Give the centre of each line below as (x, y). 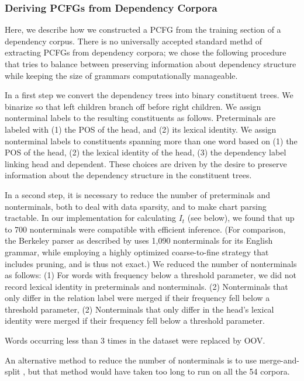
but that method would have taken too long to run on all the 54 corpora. (159, 371)
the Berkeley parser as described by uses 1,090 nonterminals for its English (139, 240)
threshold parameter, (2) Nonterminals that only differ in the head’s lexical (139, 309)
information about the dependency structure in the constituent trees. (128, 175)
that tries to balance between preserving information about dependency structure (151, 64)
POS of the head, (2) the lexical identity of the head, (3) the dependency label (146, 152)
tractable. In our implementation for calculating (90, 218)
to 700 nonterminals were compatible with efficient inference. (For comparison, (145, 229)
